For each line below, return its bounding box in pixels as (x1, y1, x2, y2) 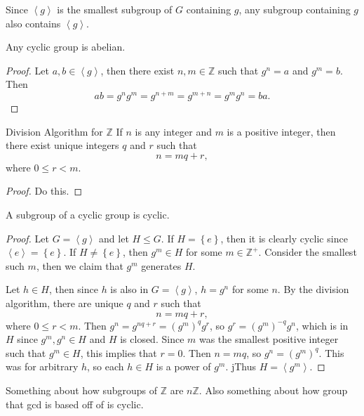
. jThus (225, 359, 257, 374)
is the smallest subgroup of (57, 2, 173, 16)
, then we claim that (36, 258, 123, 273)
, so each (87, 359, 124, 374)
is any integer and (135, 124, 212, 138)
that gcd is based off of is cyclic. (6, 396, 144, 411)
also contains (6, 15, 61, 30)
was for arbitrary (6, 359, 79, 374)
